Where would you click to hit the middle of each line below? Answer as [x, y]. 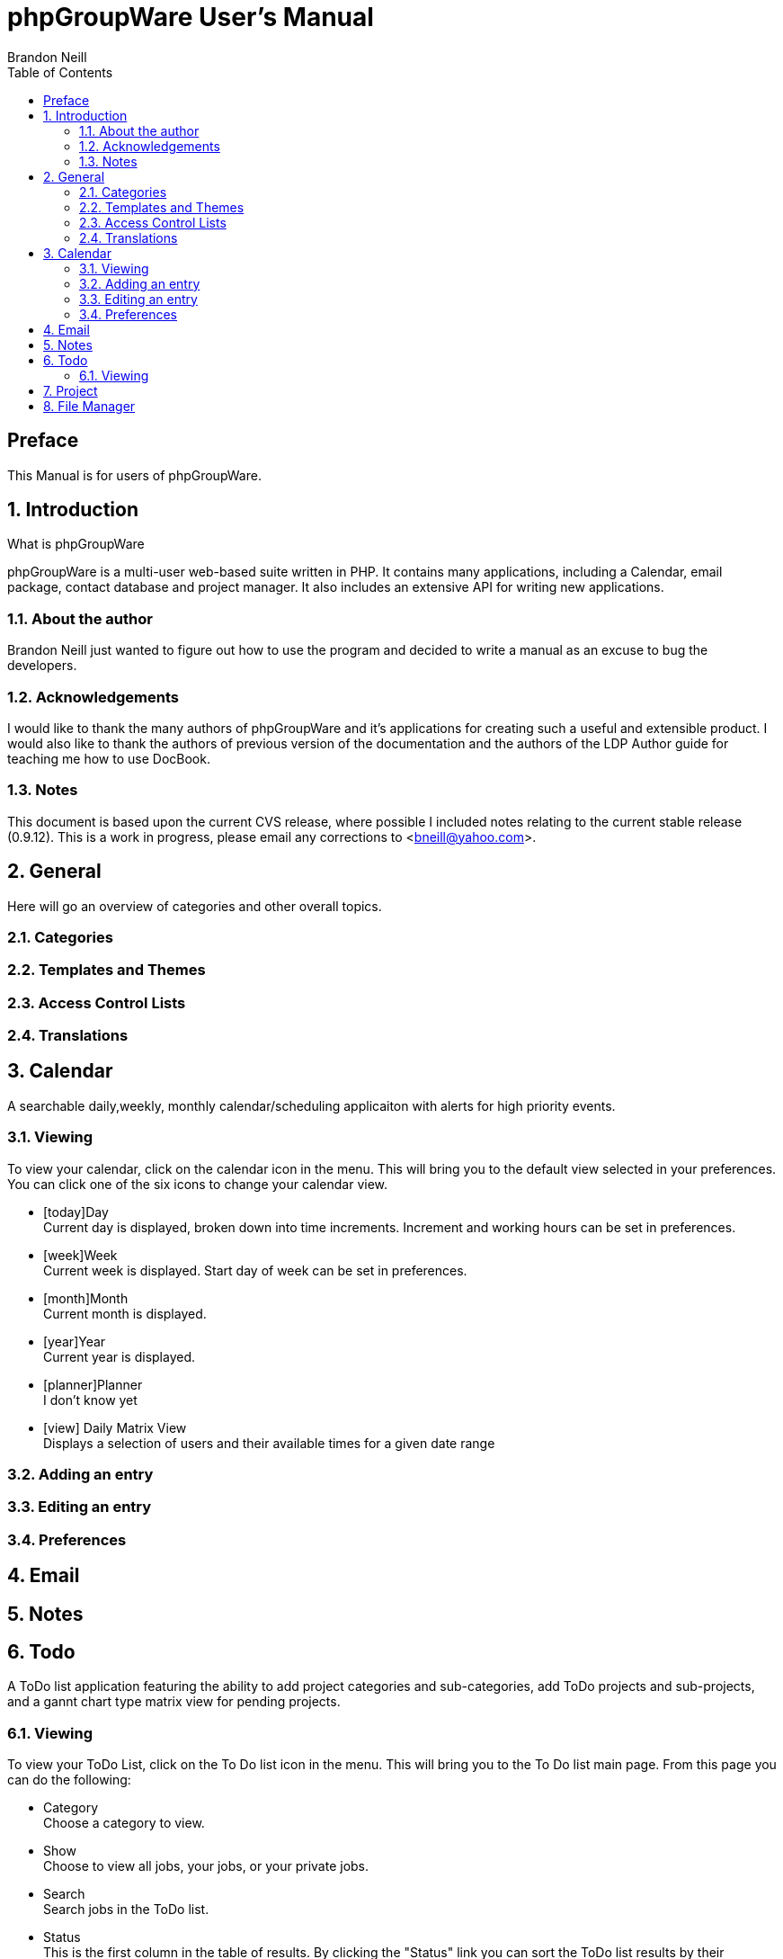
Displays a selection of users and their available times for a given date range [269, 1443]
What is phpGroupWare [76, 544]
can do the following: [69, 1780]
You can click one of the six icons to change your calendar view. [198, 1184]
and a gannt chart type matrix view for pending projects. [174, 1702]
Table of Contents [60, 72]
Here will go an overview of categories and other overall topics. [195, 906]
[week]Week [80, 1255]
